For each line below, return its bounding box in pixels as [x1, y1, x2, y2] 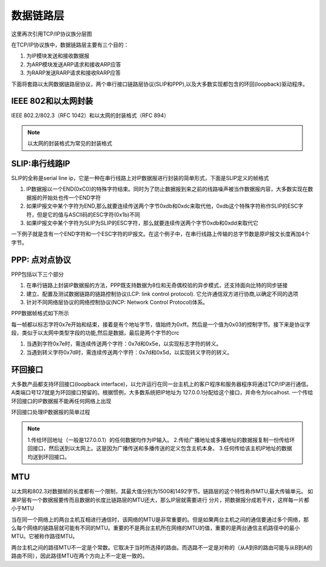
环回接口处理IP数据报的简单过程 [11, 408, 91, 415]
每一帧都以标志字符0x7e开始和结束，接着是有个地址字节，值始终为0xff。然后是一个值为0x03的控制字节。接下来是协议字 [11, 321, 311, 328]
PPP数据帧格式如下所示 [11, 310, 69, 317]
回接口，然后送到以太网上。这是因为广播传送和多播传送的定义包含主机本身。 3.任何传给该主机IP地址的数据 [27, 444, 293, 452]
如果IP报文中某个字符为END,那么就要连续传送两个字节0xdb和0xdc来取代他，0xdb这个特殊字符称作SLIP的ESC [26, 202, 298, 210]
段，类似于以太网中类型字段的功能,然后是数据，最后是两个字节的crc [11, 329, 180, 336]
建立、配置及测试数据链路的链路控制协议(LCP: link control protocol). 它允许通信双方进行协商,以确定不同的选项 [26, 290, 299, 297]
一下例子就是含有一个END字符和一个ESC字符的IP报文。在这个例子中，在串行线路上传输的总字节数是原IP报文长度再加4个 [11, 230, 310, 238]
